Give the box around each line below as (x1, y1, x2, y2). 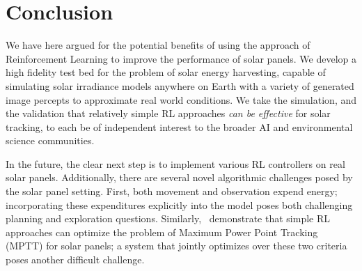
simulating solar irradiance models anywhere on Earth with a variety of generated (6, 78, 354, 93)
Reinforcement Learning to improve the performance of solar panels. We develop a (6, 51, 356, 65)
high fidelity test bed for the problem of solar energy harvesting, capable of (6, 65, 326, 79)
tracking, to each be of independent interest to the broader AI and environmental (6, 119, 353, 134)
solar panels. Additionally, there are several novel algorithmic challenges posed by (6, 170, 353, 185)
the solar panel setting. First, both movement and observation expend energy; (6, 184, 338, 199)
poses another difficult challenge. (6, 252, 145, 267)
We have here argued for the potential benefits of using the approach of (6, 38, 310, 52)
